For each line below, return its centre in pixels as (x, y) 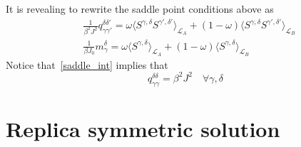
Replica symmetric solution (143, 128)
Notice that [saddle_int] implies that (87, 64)
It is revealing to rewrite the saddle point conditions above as (140, 9)
